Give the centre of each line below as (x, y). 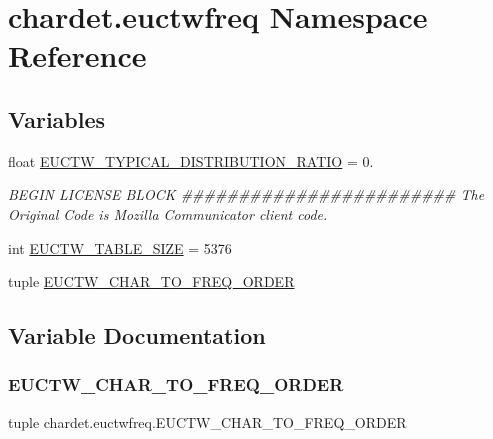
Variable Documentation (137, 335)
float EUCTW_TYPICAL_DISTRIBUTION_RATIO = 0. (191, 160)
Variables (57, 118)
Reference (77, 55)
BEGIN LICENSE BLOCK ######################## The (246, 194)
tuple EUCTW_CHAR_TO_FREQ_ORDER (151, 281)
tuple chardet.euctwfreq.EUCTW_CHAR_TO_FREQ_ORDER (207, 421)
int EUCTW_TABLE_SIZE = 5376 (120, 247)
